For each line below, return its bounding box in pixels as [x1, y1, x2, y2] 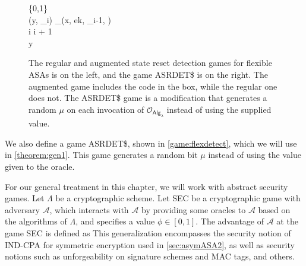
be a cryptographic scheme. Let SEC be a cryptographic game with [55, 192, 301, 204]
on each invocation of [67, 103, 144, 115]
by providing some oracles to [141, 203, 246, 216]
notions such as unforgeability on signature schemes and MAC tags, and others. [5, 250, 295, 262]
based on [258, 203, 291, 216]
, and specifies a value [75, 215, 155, 227]
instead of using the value [208, 148, 301, 161]
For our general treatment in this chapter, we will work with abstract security [5, 180, 288, 192]
